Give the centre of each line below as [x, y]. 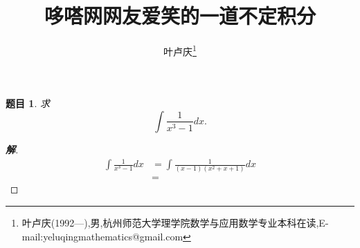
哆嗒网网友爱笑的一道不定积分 [180, 16]
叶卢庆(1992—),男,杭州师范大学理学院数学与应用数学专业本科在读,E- [175, 223]
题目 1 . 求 [28, 103]
